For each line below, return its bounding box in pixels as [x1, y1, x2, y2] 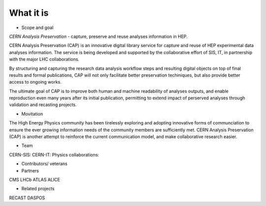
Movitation [21, 111, 43, 117]
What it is [9, 7, 49, 18]
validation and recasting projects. [9, 102, 77, 108]
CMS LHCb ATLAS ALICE [9, 177, 60, 182]
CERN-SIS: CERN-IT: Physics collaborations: [9, 151, 100, 157]
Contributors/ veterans [21, 161, 67, 167]
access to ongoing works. [9, 79, 62, 85]
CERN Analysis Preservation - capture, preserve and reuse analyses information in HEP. [9, 33, 188, 39]
